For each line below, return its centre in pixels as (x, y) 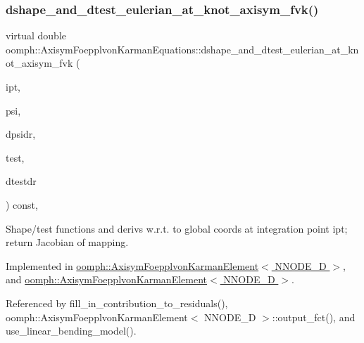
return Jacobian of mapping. (67, 242)
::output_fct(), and (314, 317)
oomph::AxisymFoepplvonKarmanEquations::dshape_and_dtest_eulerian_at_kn (182, 49)
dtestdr (21, 181)
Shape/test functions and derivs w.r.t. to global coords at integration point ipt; (177, 228)
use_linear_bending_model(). (71, 331)
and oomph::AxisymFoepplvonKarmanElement (107, 279)
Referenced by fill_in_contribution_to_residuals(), (117, 303)
